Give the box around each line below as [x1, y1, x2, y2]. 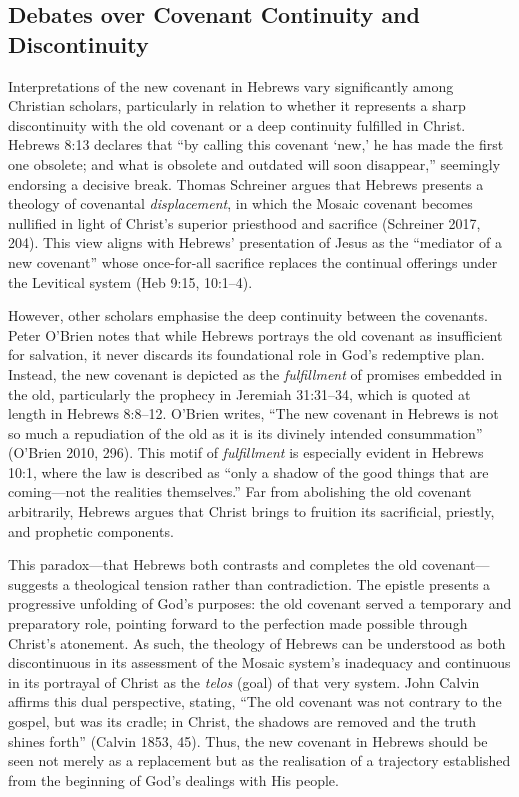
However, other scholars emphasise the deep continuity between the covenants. [8, 305, 488, 326]
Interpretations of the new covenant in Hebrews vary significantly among [8, 75, 454, 96]
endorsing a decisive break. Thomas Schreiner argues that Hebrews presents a [8, 173, 484, 194]
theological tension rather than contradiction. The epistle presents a [74, 573, 491, 594]
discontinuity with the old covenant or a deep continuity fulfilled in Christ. [8, 114, 466, 135]
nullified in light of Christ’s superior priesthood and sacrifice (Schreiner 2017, [8, 212, 481, 233]
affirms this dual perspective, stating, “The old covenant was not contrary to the [8, 691, 502, 712]
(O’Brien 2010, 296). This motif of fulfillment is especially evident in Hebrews [8, 442, 484, 463]
